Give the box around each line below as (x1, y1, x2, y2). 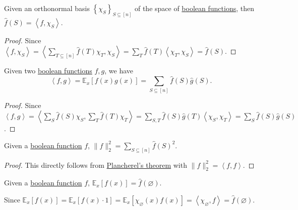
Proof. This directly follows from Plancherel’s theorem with (4, 159, 187, 170)
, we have (104, 65, 134, 76)
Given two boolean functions (4, 65, 92, 76)
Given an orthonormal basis (4, 3, 90, 13)
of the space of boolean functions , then (134, 3, 254, 13)
